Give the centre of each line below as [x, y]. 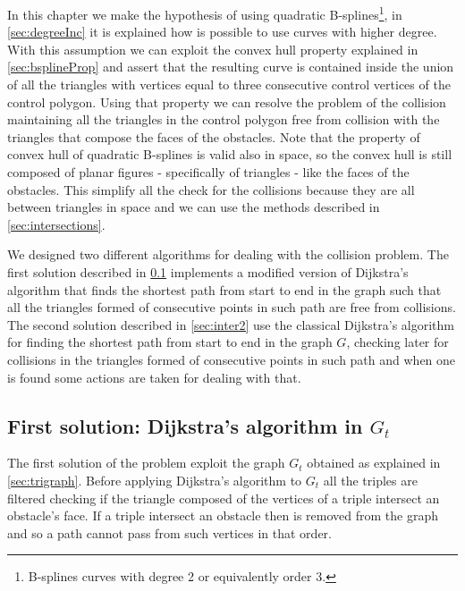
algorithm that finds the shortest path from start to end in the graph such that [224, 289]
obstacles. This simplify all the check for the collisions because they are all [211, 189]
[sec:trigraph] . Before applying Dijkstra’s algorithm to [155, 480]
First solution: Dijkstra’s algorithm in [185, 425]
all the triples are [370, 480]
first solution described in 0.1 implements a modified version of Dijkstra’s [208, 271]
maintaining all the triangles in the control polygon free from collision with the [224, 119]
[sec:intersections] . [56, 224]
